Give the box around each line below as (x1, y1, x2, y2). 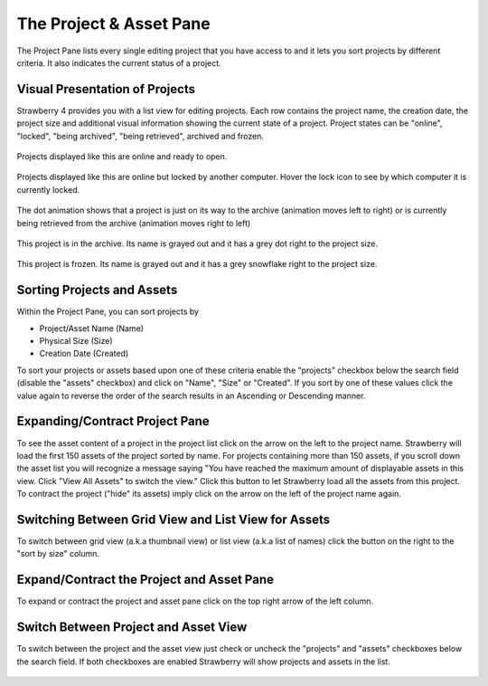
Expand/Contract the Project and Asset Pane (16, 572, 275, 587)
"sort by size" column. (16, 548, 99, 559)
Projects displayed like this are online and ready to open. (16, 151, 228, 162)
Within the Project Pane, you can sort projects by (16, 306, 199, 317)
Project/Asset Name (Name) (39, 322, 145, 334)
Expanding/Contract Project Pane (16, 414, 210, 429)
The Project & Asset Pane (16, 14, 211, 33)
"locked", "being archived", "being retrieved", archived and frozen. (16, 130, 264, 141)
